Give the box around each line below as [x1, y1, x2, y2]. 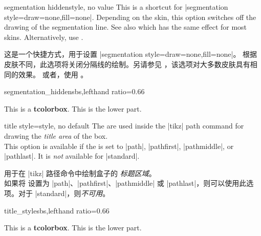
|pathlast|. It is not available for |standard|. [4, 151, 140, 161]
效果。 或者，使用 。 [18, 69, 88, 79]
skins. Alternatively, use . [4, 31, 83, 42]
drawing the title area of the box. [4, 130, 108, 141]
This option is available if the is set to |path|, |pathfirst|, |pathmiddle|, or [4, 140, 234, 151]
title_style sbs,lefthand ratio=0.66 [4, 205, 110, 216]
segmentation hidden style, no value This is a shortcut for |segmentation [4, 2, 228, 12]
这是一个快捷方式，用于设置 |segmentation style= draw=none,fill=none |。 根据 [4, 49, 257, 59]
